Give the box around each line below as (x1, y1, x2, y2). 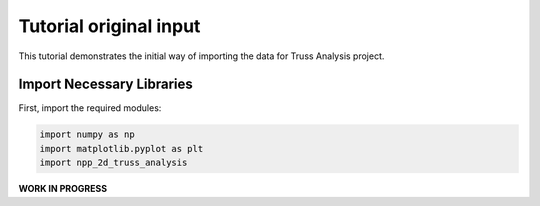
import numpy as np (39, 129, 135, 140)
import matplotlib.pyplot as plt (39, 143, 204, 154)
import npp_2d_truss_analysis (39, 157, 188, 169)
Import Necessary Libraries (18, 76, 194, 93)
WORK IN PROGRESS (18, 183, 108, 195)
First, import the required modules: (18, 102, 162, 114)
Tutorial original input (18, 15, 201, 37)
